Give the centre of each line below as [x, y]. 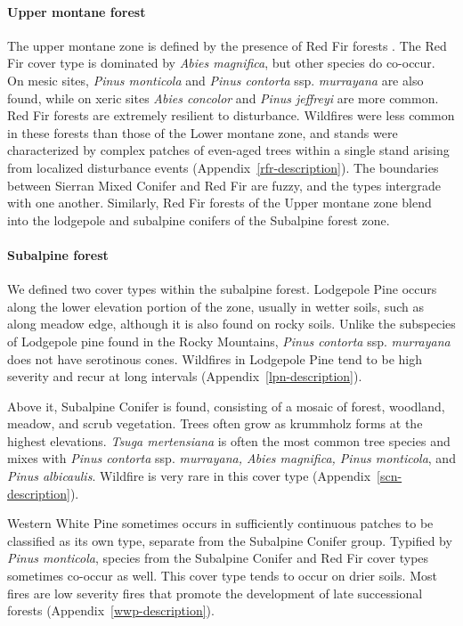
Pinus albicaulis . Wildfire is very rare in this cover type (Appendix [189, 476]
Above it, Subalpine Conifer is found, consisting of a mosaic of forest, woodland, [226, 406]
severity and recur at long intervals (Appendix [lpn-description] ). [185, 376]
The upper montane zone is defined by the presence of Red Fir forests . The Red [227, 45]
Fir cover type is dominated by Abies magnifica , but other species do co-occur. [221, 63]
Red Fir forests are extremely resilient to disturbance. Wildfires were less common [231, 115]
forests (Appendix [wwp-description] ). [111, 610]
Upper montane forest [77, 11]
